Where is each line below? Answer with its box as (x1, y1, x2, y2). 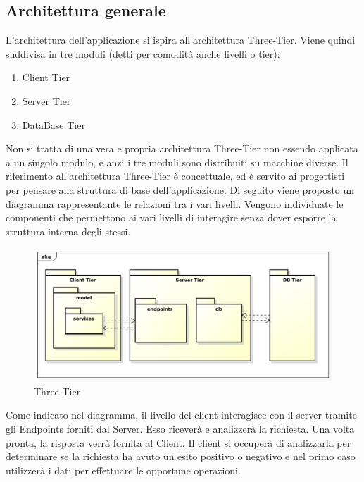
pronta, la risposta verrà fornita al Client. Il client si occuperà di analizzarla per (6, 435, 351, 450)
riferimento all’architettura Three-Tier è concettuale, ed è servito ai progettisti (6, 168, 345, 183)
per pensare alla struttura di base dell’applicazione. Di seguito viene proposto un (6, 182, 355, 197)
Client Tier (22, 70, 70, 85)
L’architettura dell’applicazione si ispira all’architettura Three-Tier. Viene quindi (6, 32, 356, 47)
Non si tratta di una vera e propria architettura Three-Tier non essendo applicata (6, 141, 358, 156)
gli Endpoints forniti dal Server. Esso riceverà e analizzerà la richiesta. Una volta (6, 421, 355, 435)
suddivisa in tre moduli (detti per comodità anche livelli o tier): (6, 46, 280, 61)
